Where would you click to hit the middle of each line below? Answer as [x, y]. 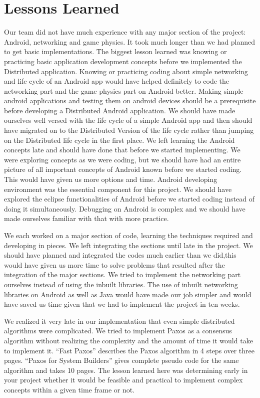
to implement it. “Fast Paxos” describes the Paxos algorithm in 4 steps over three [129, 350]
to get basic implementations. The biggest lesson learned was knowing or [115, 51]
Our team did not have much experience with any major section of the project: [125, 32]
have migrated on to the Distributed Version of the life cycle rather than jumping [129, 130]
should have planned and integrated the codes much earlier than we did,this [120, 255]
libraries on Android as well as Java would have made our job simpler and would [128, 294]
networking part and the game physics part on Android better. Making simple [124, 90]
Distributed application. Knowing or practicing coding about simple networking [126, 71]
